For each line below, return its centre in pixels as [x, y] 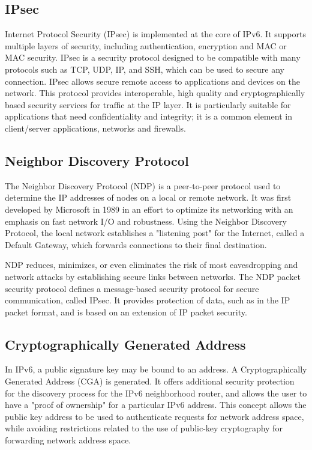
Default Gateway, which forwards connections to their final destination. [136, 244]
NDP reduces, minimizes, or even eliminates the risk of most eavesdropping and [151, 265]
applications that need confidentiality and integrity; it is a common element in [148, 116]
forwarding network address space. [68, 440]
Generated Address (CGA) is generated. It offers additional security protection [150, 381]
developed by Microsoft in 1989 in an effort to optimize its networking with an [149, 209]
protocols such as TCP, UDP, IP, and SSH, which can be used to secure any [145, 69]
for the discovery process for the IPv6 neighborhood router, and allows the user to [156, 393]
